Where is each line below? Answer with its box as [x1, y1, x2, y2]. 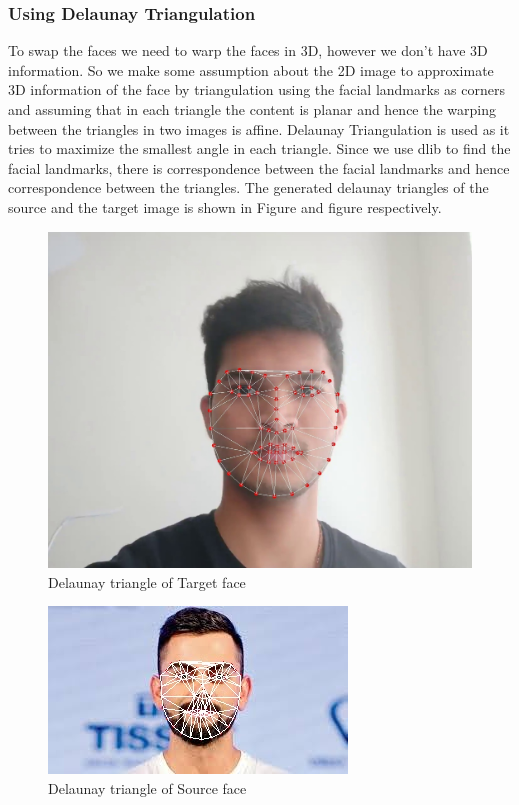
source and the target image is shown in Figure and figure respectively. [8, 196, 442, 217]
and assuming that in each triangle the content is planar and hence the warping [8, 99, 497, 119]
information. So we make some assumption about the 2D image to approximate [8, 59, 494, 80]
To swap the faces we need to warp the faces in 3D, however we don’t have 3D [8, 40, 488, 61]
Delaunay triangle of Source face [48, 777, 247, 798]
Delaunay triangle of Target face [48, 571, 246, 592]
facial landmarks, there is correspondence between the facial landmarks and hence [8, 157, 510, 178]
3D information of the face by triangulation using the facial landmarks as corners [8, 79, 505, 100]
